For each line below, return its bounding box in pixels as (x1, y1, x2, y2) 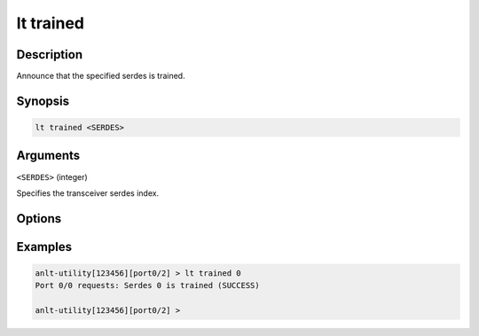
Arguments (16, 148, 81, 163)
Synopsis (16, 93, 70, 108)
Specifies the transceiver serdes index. (16, 187, 160, 199)
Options (16, 211, 62, 226)
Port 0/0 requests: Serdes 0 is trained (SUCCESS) (35, 280, 261, 291)
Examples (16, 239, 73, 254)
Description (16, 47, 83, 62)
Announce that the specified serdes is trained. (16, 71, 185, 82)
